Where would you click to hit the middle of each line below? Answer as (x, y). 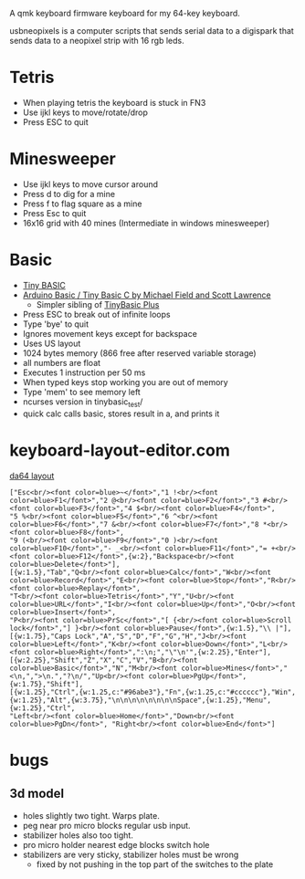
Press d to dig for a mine (69, 194)
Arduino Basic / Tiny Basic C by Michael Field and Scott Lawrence (147, 295)
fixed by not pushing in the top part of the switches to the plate (155, 864)
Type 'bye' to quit (56, 324)
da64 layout (32, 476)
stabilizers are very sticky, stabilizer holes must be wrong (131, 854)
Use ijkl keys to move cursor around (90, 184)
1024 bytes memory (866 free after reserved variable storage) (140, 353)
